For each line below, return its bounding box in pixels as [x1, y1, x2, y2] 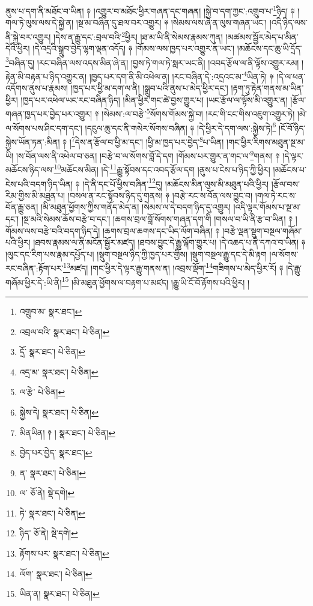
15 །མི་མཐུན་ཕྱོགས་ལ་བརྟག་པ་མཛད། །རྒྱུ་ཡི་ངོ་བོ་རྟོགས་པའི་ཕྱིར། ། [61, 274, 250, 288]
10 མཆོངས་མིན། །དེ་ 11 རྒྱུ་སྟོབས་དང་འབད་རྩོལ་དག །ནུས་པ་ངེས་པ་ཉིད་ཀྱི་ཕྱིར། [53, 162, 270, 176]
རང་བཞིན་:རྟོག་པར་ [5, 262, 64, 274]
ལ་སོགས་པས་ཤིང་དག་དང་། [5, 121, 82, 134]
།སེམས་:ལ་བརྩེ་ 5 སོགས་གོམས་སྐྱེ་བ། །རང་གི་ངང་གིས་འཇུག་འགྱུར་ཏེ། [102, 106, 295, 120]
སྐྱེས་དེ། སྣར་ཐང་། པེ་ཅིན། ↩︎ [19, 405, 99, 418]
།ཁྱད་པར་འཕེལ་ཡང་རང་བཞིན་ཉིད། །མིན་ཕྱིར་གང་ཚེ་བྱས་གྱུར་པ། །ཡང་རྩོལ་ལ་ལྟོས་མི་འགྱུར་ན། [20, 93, 288, 106]
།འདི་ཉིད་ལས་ [269, 16, 308, 29]
